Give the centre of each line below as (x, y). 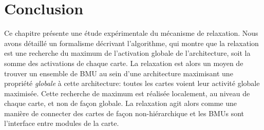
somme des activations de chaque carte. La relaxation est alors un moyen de (124, 63)
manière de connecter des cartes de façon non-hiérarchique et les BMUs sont (124, 113)
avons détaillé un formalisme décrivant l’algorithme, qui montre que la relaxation (131, 43)
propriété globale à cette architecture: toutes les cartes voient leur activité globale (132, 83)
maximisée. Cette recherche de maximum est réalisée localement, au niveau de (127, 93)
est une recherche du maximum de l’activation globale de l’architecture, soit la (127, 53)
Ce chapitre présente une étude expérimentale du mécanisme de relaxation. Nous (131, 33)
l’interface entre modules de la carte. (62, 123)
